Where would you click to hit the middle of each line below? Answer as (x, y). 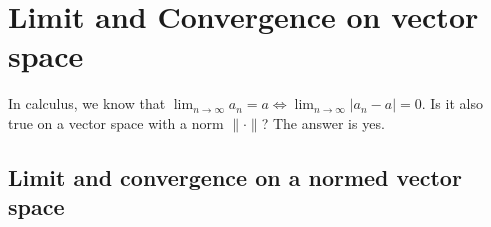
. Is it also (452, 103)
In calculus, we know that (87, 103)
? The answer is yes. (323, 122)
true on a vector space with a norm (116, 122)
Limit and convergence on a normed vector (235, 176)
